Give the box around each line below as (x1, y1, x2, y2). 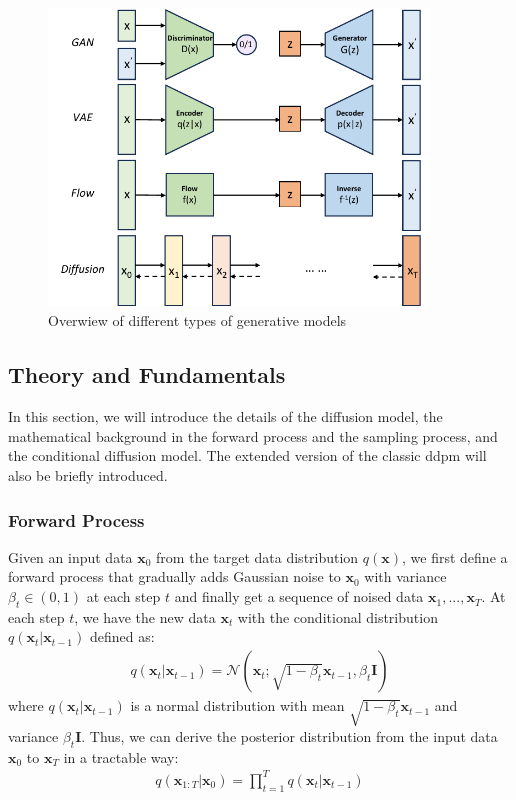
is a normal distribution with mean (130, 695, 345, 716)
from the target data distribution (156, 546, 359, 567)
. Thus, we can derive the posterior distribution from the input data (81, 725, 498, 746)
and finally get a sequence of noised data (174, 586, 424, 607)
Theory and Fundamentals (8, 359, 286, 390)
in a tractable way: (63, 746, 179, 767)
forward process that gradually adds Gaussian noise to (8, 566, 341, 587)
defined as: (89, 626, 155, 647)
